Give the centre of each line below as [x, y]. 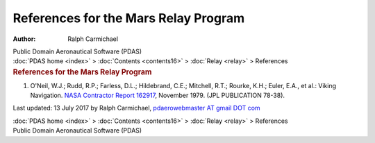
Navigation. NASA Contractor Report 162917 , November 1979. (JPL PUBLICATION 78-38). [157, 95]
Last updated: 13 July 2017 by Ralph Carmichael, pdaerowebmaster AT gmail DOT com [136, 108]
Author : [24, 39]
